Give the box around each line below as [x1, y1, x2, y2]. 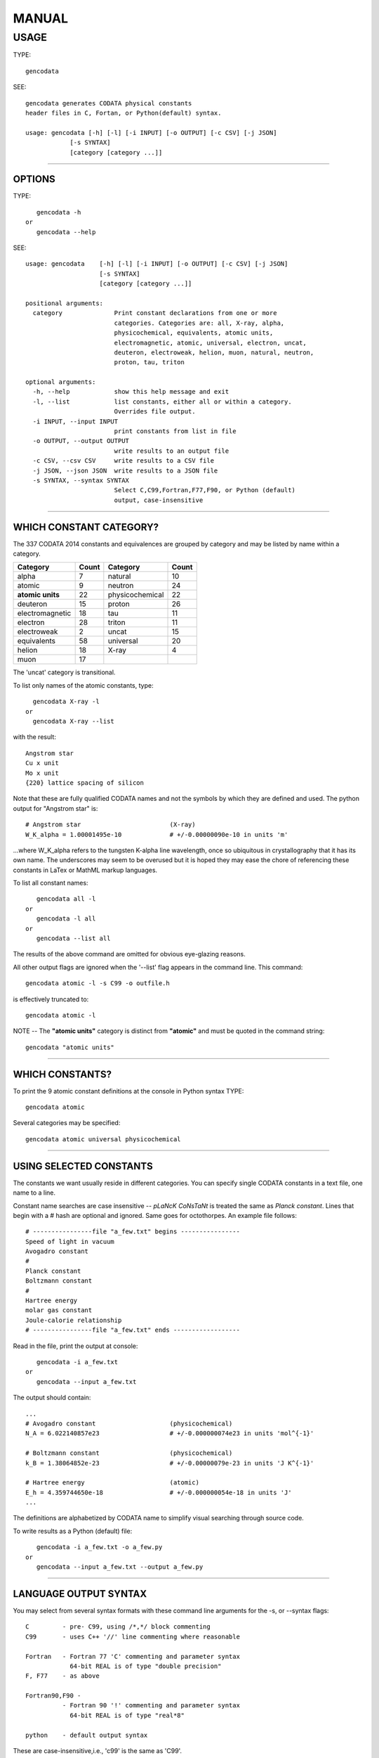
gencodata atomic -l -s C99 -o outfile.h [25, 980, 170, 987]
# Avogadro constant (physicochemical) [25, 1419, 233, 1427]
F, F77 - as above [25, 1672, 100, 1680]
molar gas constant [25, 1307, 93, 1314]
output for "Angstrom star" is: [13, 804, 98, 812]
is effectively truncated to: [13, 995, 89, 1003]
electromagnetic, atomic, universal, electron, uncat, [114, 338, 307, 347]
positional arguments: [25, 299, 104, 307]
